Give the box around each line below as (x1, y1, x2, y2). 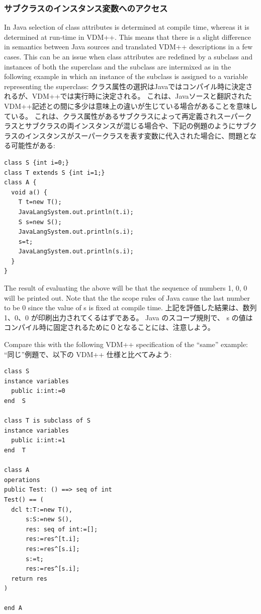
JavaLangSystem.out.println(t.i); (18, 208, 134, 216)
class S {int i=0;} (4, 159, 69, 166)
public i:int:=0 (11, 387, 65, 395)
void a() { (11, 188, 47, 196)
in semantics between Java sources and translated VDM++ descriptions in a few (4, 41, 253, 52)
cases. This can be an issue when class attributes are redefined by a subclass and (4, 51, 253, 61)
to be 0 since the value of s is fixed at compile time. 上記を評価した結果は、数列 (4, 302, 257, 313)
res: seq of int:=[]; (25, 525, 98, 533)
